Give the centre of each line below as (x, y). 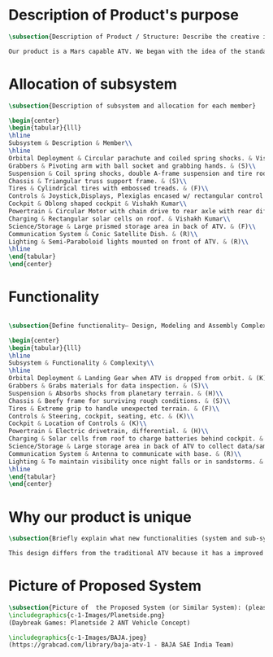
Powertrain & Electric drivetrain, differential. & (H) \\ (108, 431)
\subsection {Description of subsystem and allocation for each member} (132, 106)
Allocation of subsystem (93, 84)
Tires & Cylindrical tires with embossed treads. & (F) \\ (108, 189)
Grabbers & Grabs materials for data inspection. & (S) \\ (108, 386)
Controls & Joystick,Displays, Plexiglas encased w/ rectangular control (136, 196)
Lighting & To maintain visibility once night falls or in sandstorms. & (136, 462)
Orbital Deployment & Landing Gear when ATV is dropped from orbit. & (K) (138, 379)
